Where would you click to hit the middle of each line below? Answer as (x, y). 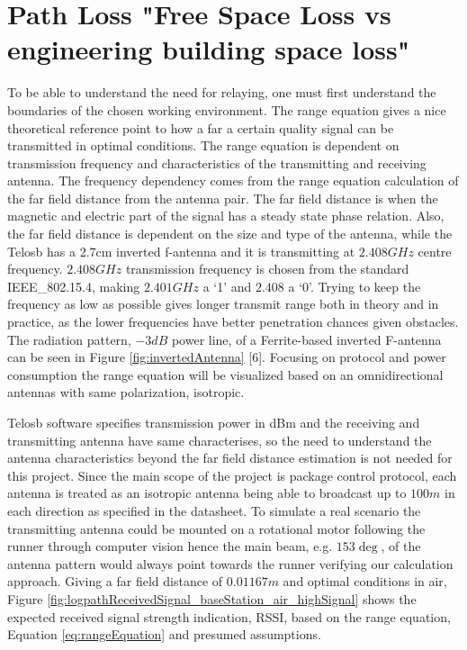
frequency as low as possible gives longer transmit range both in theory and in (223, 304)
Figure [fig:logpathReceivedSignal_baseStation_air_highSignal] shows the (212, 598)
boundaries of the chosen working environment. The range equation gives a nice (227, 109)
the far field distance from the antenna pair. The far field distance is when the (223, 198)
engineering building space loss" (209, 49)
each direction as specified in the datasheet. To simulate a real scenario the (214, 510)
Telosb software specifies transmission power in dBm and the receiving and (214, 422)
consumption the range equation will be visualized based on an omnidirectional (225, 374)
